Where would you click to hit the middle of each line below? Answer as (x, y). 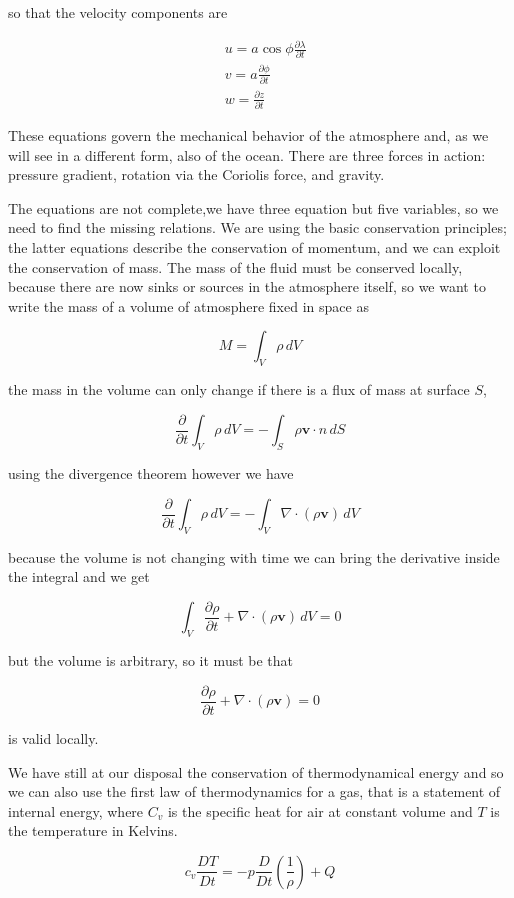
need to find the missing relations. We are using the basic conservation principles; (257, 227)
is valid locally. (53, 737)
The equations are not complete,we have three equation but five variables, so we (253, 207)
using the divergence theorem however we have (151, 472)
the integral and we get (79, 576)
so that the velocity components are (118, 12)
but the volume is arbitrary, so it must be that (151, 660)
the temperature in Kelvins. (93, 830)
